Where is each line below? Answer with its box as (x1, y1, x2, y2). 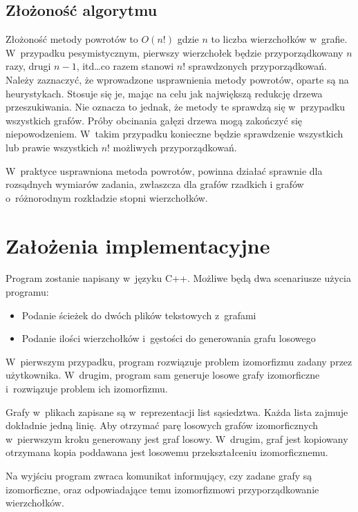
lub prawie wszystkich (6, 140, 98, 154)
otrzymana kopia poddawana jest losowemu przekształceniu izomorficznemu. (6, 445, 328, 459)
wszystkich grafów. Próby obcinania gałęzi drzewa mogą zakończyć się (6, 113, 303, 127)
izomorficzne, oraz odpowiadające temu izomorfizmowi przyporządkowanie (6, 482, 319, 496)
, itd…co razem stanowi (76, 59, 174, 73)
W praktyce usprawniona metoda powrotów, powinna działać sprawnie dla (6, 163, 323, 178)
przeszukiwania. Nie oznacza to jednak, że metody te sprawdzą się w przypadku (6, 99, 346, 114)
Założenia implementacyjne (6, 231, 270, 259)
